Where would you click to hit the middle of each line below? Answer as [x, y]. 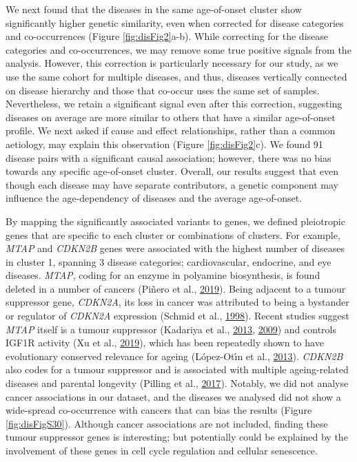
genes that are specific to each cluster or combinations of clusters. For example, [173, 234]
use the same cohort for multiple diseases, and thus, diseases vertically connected [176, 76]
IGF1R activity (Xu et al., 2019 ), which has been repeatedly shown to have [165, 343]
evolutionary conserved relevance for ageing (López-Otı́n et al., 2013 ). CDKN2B [174, 356]
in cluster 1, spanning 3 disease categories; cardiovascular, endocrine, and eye [169, 261]
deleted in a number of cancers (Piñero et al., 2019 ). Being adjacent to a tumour [176, 288]
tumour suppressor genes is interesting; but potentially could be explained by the [177, 437]
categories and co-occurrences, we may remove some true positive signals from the [178, 49]
